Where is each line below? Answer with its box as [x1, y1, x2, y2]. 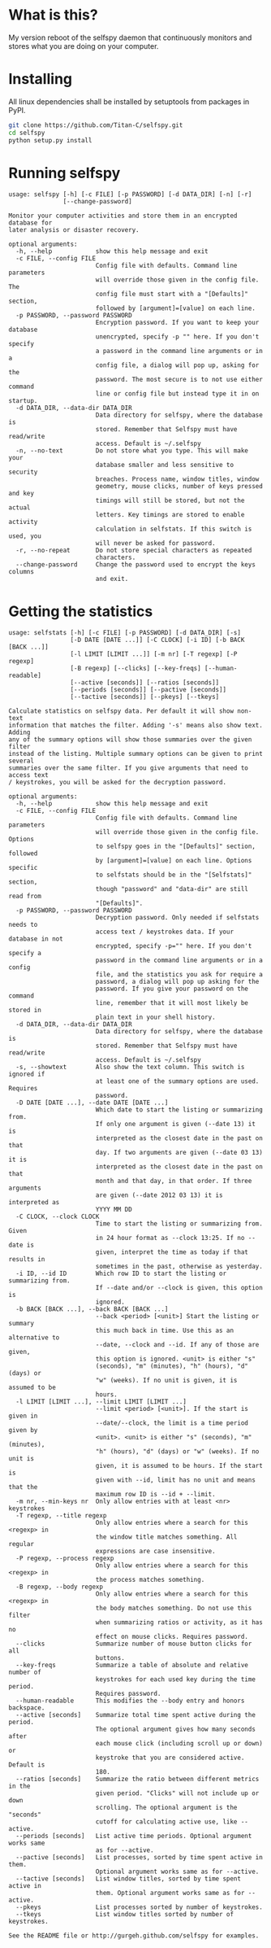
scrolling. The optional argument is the [95, 1804, 238, 1812]
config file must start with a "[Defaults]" [95, 290, 249, 299]
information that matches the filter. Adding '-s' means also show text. [8, 722, 264, 730]
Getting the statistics [8, 602, 153, 620]
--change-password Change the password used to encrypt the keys [15, 561, 256, 569]
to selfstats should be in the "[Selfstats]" [95, 871, 252, 880]
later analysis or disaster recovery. [8, 226, 140, 234]
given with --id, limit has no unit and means [95, 1476, 256, 1484]
